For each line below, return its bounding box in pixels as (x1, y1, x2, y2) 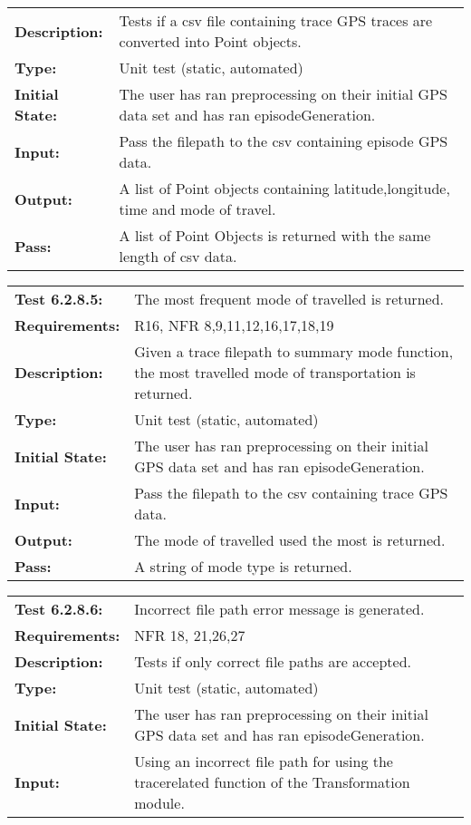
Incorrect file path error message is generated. (134, 598, 425, 619)
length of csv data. (119, 246, 237, 267)
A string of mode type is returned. (134, 556, 352, 577)
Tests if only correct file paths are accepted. (134, 651, 411, 672)
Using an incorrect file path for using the (134, 751, 393, 772)
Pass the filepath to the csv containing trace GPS (134, 482, 448, 503)
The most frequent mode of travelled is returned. (134, 288, 444, 309)
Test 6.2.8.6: (14, 598, 103, 619)
